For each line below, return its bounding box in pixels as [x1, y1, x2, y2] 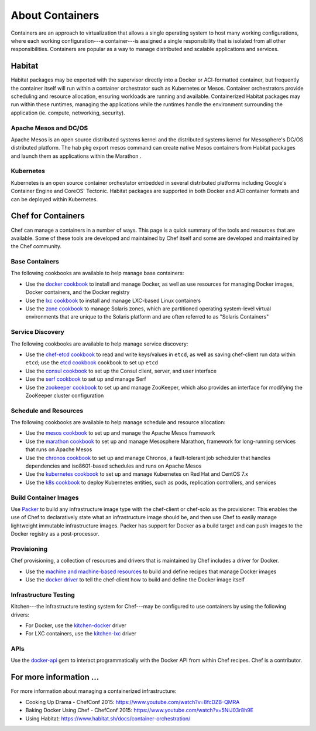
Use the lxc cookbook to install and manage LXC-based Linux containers [25, 297, 201, 304]
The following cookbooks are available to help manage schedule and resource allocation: [11, 419, 225, 426]
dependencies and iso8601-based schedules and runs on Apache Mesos [25, 462, 202, 469]
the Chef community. [11, 243, 61, 250]
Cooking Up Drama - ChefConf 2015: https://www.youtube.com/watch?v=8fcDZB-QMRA [25, 698, 240, 705]
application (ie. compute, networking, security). [11, 109, 125, 116]
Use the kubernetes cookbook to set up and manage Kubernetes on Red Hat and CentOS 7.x [25, 471, 249, 478]
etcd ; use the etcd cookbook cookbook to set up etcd [25, 359, 158, 366]
